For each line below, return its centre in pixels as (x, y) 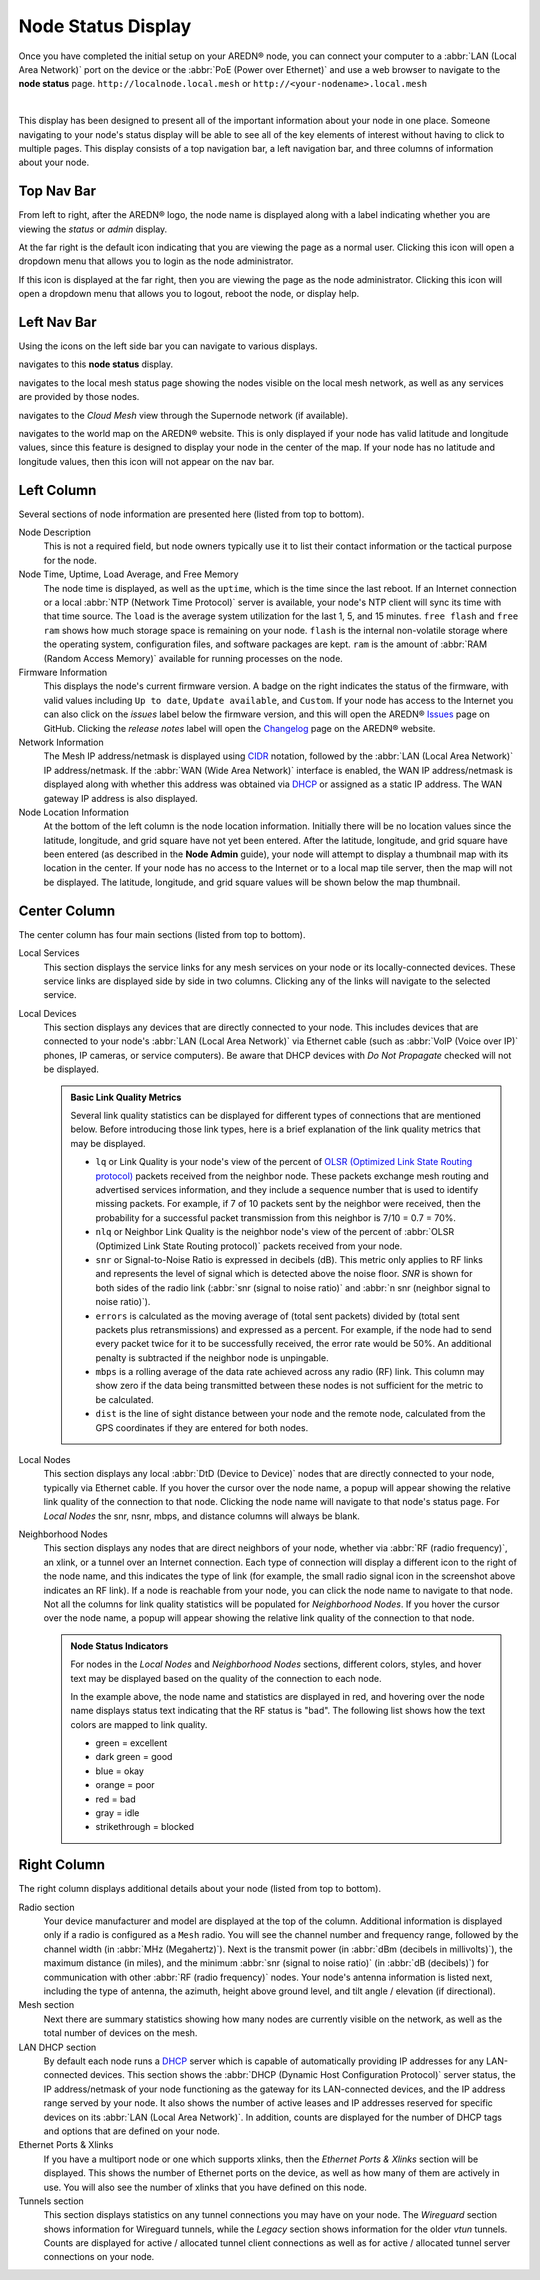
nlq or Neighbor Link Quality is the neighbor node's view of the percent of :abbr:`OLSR (275, 1232)
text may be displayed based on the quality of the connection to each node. (226, 1678)
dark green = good (134, 1757)
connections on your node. (99, 2257)
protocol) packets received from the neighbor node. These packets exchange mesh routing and (292, 1176)
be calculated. (124, 1399)
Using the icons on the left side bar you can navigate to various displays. (168, 346)
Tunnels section (51, 2201)
